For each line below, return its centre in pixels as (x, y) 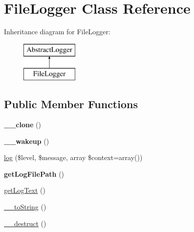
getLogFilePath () (34, 174)
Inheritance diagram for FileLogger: (57, 32)
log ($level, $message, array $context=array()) (73, 157)
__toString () (25, 207)
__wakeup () (27, 141)
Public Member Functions (71, 104)
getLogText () (25, 190)
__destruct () (25, 223)
